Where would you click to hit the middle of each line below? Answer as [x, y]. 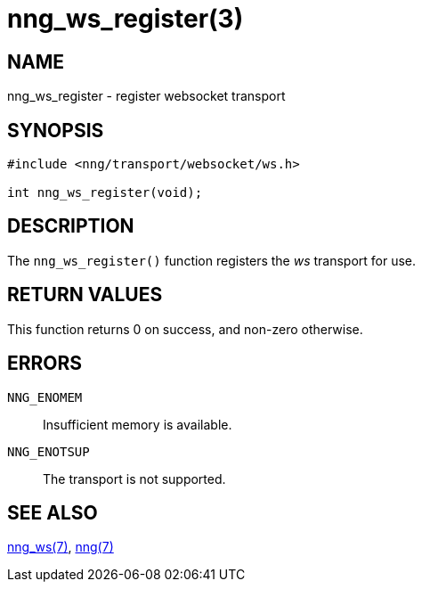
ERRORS [45, 364]
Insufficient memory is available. [138, 424]
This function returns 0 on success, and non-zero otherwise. [185, 329]
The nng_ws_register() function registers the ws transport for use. [212, 260]
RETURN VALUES [85, 295]
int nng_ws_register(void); [105, 193]
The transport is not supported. [134, 479]
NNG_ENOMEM [45, 397]
